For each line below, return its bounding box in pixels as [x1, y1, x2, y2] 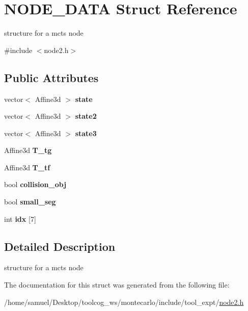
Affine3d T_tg [4, 145, 52, 155]
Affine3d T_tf [4, 162, 50, 172]
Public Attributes [4, 69, 99, 85]
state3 [75, 127, 97, 138]
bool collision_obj [4, 179, 67, 190]
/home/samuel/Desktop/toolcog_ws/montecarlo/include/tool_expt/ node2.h [4, 296, 244, 307]
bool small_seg [4, 196, 56, 207]
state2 [75, 111, 97, 121]
